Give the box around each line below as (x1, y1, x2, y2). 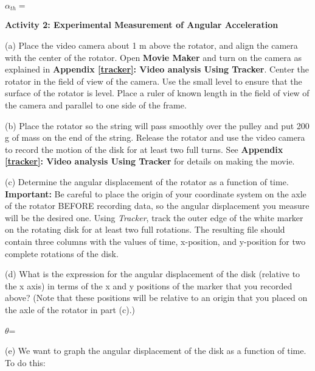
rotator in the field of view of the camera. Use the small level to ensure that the (5, 74, 302, 87)
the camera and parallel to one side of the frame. (5, 99, 187, 111)
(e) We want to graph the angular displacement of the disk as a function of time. (5, 344, 306, 357)
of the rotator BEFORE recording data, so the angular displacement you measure (5, 199, 310, 212)
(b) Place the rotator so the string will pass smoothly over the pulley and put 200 (5, 119, 310, 132)
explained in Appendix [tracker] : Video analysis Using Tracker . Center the (5, 63, 309, 76)
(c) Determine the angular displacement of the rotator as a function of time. (5, 175, 289, 188)
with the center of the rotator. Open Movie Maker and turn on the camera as (5, 51, 302, 63)
